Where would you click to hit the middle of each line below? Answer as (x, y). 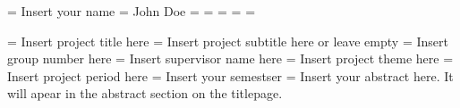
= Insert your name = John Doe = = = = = (132, 11)
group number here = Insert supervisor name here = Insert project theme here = (230, 58)
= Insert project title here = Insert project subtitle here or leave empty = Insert (228, 41)
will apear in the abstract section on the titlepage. (145, 93)
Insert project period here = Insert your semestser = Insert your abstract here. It (230, 75)
